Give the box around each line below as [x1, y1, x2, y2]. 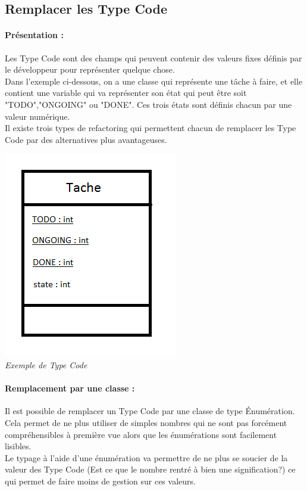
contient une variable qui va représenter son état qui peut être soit [5, 86, 247, 99]
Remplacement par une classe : [5, 382, 135, 394]
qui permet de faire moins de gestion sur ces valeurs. [5, 474, 196, 487]
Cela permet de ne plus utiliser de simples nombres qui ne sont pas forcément [5, 416, 287, 428]
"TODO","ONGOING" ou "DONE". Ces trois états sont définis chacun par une [5, 98, 292, 110]
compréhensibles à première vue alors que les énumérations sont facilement [5, 428, 277, 440]
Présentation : [5, 29, 64, 41]
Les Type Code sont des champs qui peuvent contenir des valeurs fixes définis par [5, 51, 302, 64]
